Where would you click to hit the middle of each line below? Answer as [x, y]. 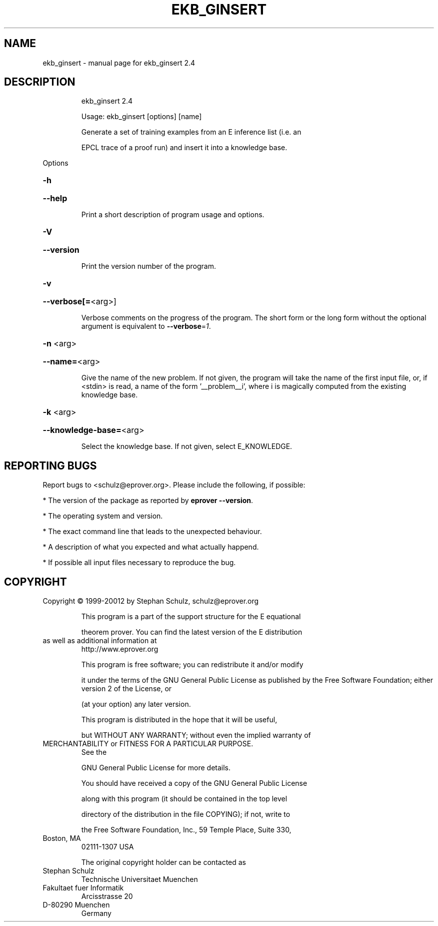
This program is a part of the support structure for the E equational [191, 617]
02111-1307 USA [107, 847]
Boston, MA [62, 838]
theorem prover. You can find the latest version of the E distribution [192, 632]
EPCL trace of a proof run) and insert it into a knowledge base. [184, 148]
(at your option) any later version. [136, 704]
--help [55, 198]
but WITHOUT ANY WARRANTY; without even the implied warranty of [196, 735]
